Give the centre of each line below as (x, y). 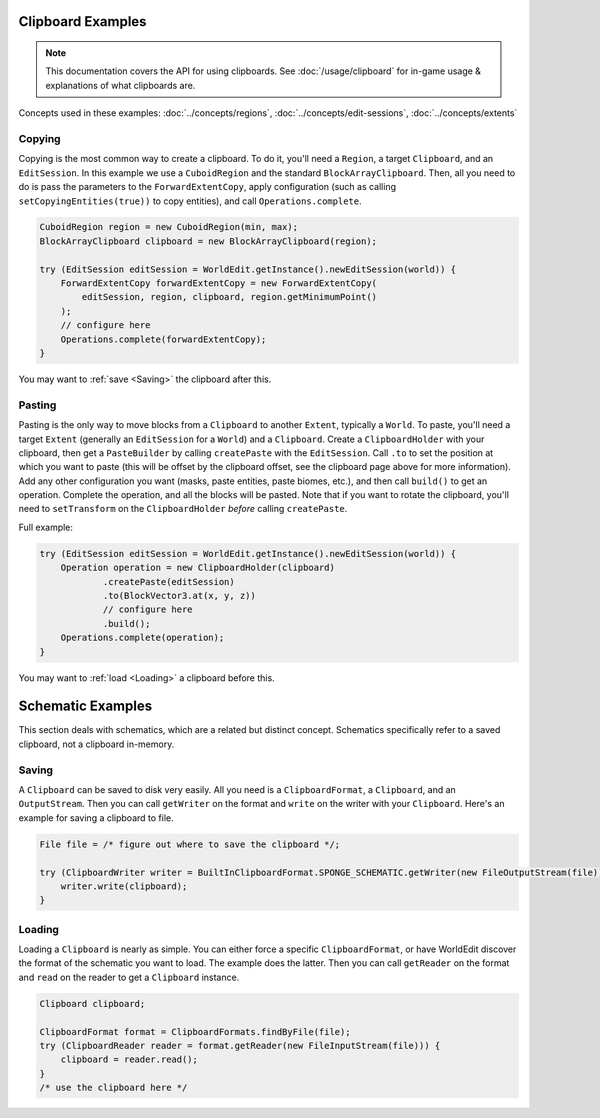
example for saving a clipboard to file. (96, 817)
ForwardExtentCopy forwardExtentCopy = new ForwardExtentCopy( (219, 283)
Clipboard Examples (82, 21)
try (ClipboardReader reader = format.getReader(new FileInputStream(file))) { (240, 1045)
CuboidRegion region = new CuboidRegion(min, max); (169, 227)
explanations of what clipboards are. (120, 85)
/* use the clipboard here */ (113, 1088)
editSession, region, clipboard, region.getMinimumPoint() (229, 297)
